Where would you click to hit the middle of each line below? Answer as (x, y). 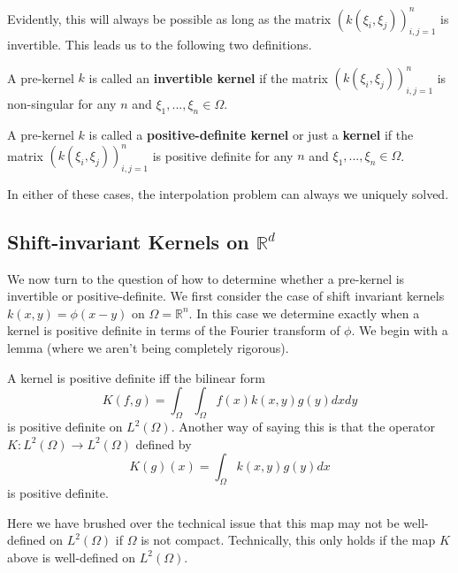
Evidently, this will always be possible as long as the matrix (169, 18)
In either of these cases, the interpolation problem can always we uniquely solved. (228, 193)
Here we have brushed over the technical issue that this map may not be (203, 522)
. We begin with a (400, 330)
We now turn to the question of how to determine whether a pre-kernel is (206, 278)
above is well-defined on (72, 557)
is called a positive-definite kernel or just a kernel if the (251, 134)
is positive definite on (65, 427)
